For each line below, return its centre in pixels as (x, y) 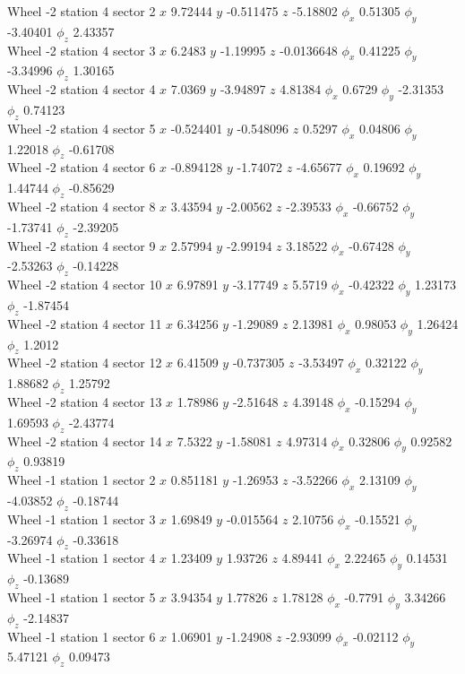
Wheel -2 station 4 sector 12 (85, 363)
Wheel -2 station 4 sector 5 (82, 128)
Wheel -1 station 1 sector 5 (82, 596)
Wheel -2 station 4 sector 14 (85, 441)
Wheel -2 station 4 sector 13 (85, 401)
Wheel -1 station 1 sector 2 (82, 480)
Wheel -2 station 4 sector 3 (82, 50)
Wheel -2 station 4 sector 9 (82, 245)
